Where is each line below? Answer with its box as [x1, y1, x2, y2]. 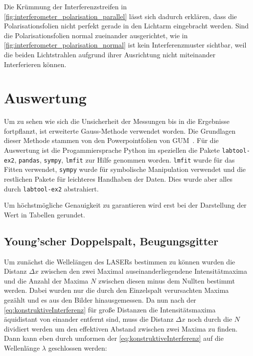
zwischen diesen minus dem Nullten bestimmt [98, 275, 235, 285]
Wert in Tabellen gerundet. [4, 209, 85, 219]
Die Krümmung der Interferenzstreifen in [4, 1, 127, 11]
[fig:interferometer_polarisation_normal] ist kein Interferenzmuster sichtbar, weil [4, 40, 247, 50]
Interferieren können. [4, 59, 67, 69]
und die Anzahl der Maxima [4, 275, 89, 285]
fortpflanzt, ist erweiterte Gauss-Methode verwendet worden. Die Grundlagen [4, 125, 236, 136]
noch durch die [187, 314, 232, 324]
